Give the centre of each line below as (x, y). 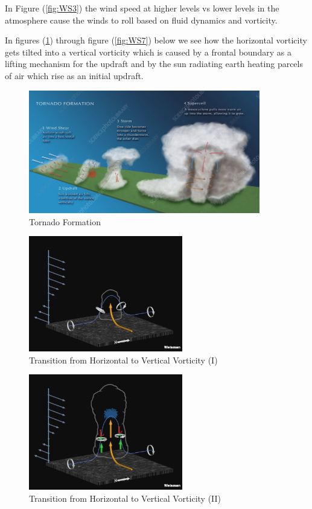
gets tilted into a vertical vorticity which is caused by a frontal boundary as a (148, 52)
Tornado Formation (65, 221)
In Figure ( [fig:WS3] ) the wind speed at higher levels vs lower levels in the (142, 8)
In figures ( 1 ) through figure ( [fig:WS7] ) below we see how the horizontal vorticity (156, 40)
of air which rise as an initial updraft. (74, 75)
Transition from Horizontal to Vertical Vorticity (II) (125, 498)
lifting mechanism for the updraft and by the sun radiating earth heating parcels (154, 64)
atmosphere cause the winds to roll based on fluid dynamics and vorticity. (141, 20)
